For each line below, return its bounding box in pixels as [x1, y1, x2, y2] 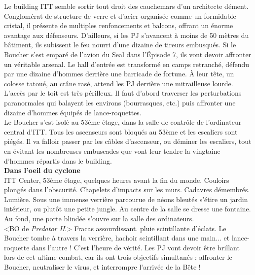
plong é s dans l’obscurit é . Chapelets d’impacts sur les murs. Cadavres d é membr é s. [4, 184, 250, 195]
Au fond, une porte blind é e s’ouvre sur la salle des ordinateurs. [4, 213, 194, 224]
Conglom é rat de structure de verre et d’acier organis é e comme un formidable [4, 10, 236, 21]
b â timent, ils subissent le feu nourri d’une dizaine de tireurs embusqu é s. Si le [4, 39, 236, 50]
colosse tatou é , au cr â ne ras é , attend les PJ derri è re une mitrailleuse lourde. [4, 78, 233, 88]
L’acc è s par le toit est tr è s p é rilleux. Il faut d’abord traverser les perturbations [4, 88, 242, 98]
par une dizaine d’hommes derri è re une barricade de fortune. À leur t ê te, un [4, 69, 234, 79]
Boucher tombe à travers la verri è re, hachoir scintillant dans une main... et [4, 233, 230, 243]
